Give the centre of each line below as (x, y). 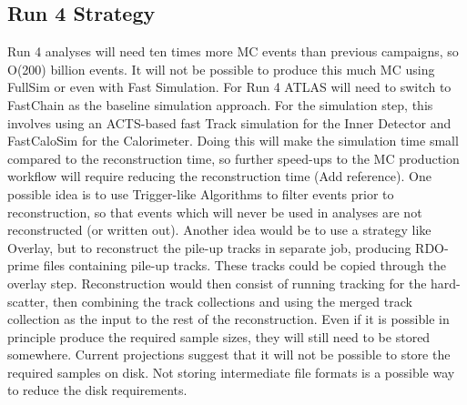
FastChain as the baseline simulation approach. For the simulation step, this (220, 104)
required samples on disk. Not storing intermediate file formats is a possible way (231, 372)
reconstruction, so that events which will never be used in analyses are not (215, 212)
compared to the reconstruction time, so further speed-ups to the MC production (233, 158)
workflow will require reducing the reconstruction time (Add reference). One (219, 176)
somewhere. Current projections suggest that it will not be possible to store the (229, 354)
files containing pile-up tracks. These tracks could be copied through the (244, 265)
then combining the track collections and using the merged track (232, 301)
